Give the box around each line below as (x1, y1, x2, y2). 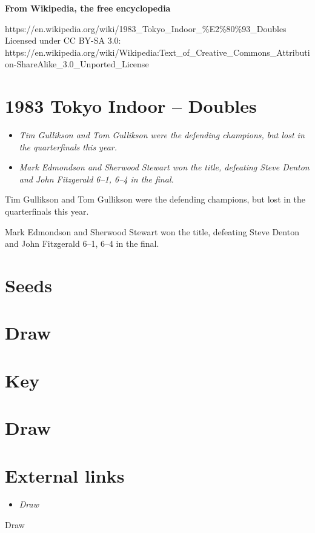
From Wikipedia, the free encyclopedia (5, 2, 171, 14)
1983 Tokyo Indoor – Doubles (5, 93, 257, 118)
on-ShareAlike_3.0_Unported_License (5, 58, 149, 70)
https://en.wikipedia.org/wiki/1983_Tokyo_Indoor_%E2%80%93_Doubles (5, 22, 287, 35)
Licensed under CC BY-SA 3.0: (5, 34, 121, 47)
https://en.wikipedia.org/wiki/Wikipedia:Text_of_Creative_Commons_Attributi (5, 45, 310, 58)
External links (5, 463, 125, 488)
